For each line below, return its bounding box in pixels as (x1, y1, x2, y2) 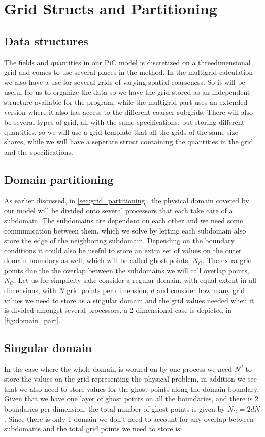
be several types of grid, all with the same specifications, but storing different (4, 116, 245, 127)
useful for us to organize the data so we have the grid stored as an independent (4, 86, 250, 97)
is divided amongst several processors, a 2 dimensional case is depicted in (4, 305, 231, 315)
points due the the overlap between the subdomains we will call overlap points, (4, 265, 249, 275)
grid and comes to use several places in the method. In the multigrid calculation (4, 67, 253, 77)
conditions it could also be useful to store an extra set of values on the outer (4, 245, 242, 255)
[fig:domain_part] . (4, 314, 61, 325)
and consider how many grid (156, 285, 245, 296)
